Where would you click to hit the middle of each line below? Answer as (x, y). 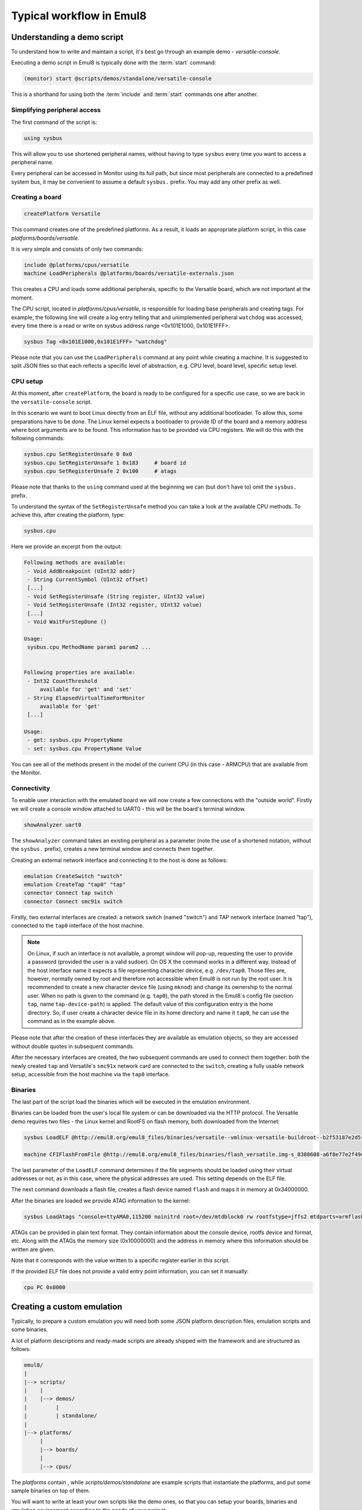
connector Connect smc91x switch (73, 901)
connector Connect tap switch (68, 893)
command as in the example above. (71, 1021)
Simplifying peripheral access (56, 110)
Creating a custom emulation (67, 1307)
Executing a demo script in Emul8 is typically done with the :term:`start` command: (114, 63)
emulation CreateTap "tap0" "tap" (75, 884)
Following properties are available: (80, 673)
